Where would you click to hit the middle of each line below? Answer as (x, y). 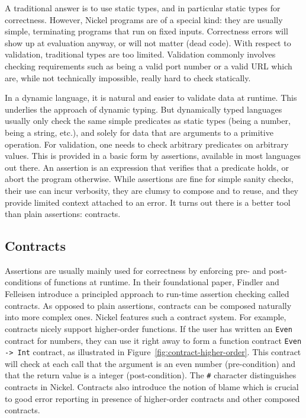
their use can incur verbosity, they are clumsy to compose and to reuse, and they (152, 190)
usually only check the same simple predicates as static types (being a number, (148, 121)
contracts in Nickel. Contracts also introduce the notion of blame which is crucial (152, 387)
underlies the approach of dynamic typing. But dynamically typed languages (144, 109)
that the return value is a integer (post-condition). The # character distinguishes (151, 375)
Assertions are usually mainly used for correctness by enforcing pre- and (136, 270)
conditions (23, 282)
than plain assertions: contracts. (63, 214)
